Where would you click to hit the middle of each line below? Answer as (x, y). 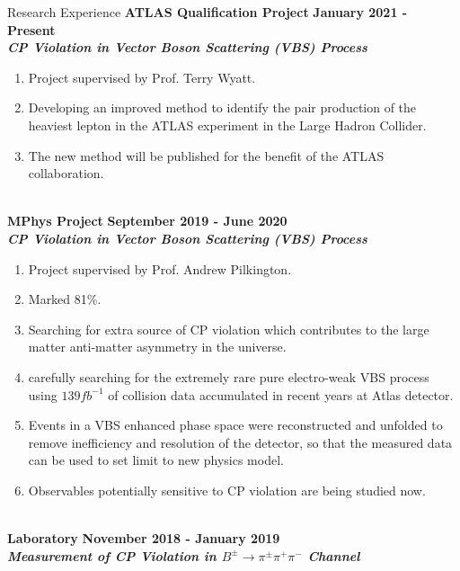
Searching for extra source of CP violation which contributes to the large (229, 329)
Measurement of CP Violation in (112, 555)
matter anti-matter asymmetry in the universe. (157, 347)
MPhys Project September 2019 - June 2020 (147, 221)
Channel (334, 555)
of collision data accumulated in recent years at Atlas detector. (281, 394)
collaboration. (66, 173)
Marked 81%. (65, 299)
